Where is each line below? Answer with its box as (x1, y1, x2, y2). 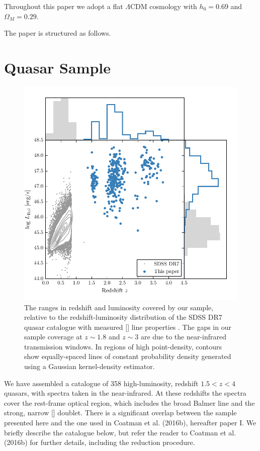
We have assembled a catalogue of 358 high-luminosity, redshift (4, 378, 199, 388)
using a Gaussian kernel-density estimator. (24, 361, 155, 372)
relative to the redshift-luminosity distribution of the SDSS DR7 (24, 312, 222, 322)
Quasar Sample (4, 57, 111, 77)
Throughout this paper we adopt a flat (4, 1, 123, 11)
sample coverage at (24, 331, 82, 342)
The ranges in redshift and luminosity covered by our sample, (24, 302, 214, 312)
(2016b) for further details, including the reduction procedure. (4, 437, 195, 447)
